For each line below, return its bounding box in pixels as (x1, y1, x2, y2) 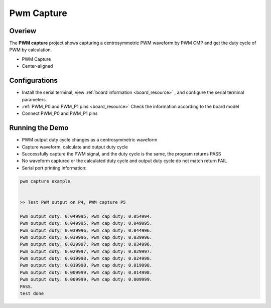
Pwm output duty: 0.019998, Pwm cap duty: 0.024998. (20, 256, 153, 261)
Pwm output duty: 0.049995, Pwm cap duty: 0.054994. (20, 213, 153, 219)
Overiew (9, 27, 37, 35)
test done (20, 291, 44, 296)
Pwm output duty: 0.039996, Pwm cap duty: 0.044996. (20, 227, 153, 233)
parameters (22, 96, 46, 102)
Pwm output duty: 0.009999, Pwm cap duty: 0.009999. (20, 276, 153, 282)
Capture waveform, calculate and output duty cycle (22, 143, 128, 150)
